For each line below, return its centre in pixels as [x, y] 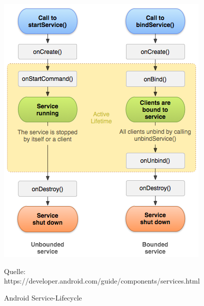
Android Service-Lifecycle [43, 297]
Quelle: [15, 271]
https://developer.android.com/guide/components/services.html [102, 281]
